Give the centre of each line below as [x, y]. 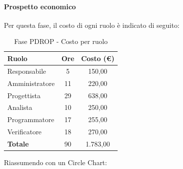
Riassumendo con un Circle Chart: [56, 162]
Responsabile [27, 71]
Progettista [24, 95]
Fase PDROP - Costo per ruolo [61, 41]
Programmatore [31, 119]
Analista [20, 107]
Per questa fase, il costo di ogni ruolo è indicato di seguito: [92, 25]
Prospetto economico [40, 6]
